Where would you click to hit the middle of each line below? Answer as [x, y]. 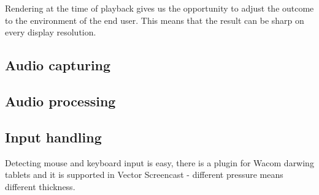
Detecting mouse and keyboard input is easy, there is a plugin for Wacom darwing [159, 162]
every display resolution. [51, 32]
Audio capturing [58, 65]
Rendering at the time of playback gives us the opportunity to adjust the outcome [159, 8]
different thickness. [40, 186]
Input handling [53, 137]
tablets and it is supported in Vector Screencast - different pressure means [144, 175]
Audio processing [60, 101]
